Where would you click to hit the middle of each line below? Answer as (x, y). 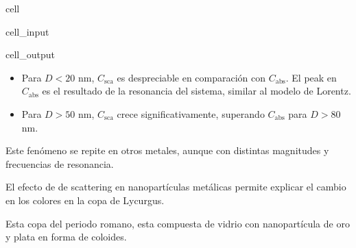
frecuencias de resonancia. (60, 163)
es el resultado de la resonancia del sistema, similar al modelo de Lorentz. (197, 91)
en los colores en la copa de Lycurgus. (85, 200)
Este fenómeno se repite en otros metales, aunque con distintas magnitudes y (167, 150)
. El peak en (311, 77)
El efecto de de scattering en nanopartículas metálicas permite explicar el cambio (176, 187)
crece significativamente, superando (191, 113)
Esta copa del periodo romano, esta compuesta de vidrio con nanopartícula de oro (178, 223)
